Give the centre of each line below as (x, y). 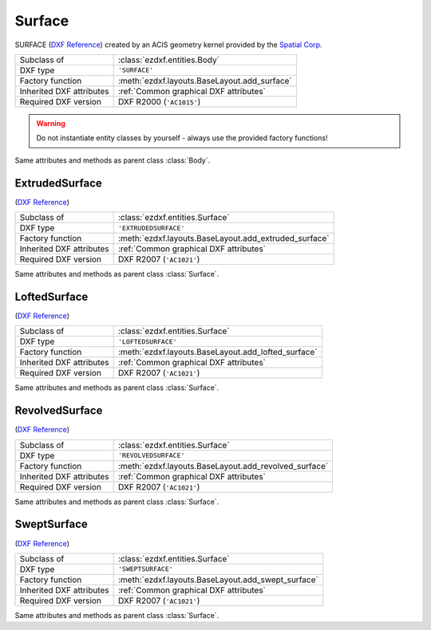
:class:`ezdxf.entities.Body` (168, 60)
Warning (51, 123)
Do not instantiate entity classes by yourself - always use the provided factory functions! (182, 138)
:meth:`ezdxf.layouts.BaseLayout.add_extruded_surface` (223, 238)
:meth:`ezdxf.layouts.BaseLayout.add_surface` (205, 81)
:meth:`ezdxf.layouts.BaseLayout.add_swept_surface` (218, 580)
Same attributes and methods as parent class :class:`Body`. (113, 160)
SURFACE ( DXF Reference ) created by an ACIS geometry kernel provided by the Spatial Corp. (168, 45)
